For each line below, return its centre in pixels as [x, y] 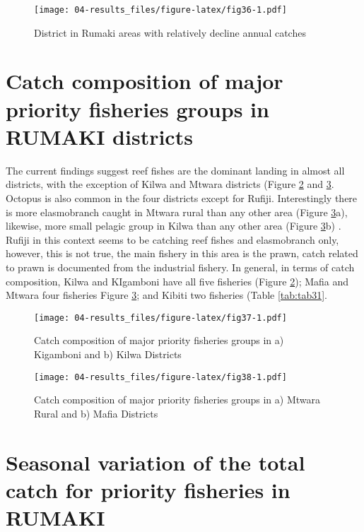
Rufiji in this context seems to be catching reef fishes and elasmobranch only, [172, 239]
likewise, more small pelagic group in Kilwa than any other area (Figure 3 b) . [174, 226]
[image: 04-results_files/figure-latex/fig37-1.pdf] [160, 318]
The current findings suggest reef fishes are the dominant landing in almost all [175, 170]
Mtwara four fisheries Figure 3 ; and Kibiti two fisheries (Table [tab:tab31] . [166, 295]
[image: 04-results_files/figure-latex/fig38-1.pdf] [160, 377]
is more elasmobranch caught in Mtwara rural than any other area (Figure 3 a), [177, 212]
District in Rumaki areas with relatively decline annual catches [170, 32]
